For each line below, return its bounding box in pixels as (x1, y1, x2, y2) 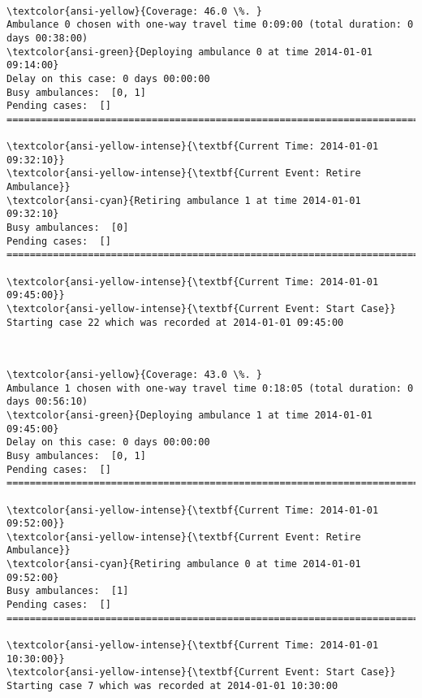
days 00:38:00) (6, 32, 88, 44)
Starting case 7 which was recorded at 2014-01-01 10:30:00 (6, 680, 338, 692)
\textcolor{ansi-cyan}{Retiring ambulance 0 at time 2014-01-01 (6, 558, 361, 570)
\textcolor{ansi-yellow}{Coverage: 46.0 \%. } (6, 5, 262, 17)
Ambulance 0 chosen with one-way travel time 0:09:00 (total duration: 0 (6, 19, 414, 31)
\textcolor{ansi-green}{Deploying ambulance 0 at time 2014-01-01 (6, 46, 373, 58)
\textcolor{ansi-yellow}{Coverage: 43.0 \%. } (6, 368, 262, 380)
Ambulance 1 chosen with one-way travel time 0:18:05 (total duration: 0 (6, 382, 414, 394)
